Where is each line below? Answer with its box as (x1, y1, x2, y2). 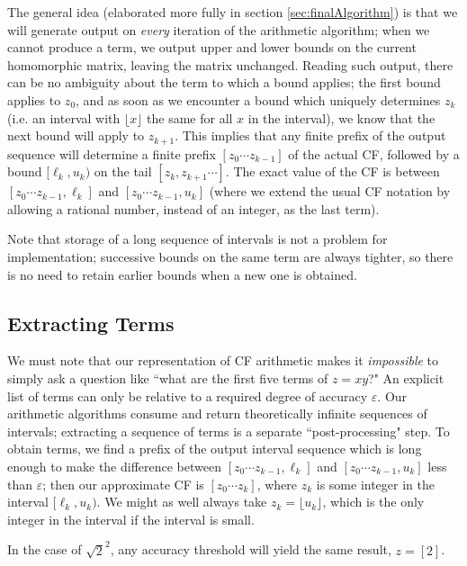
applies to (7, 90, 61, 109)
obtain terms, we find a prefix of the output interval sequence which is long (7, 439, 422, 458)
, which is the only (322, 492, 425, 511)
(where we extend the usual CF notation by (209, 182, 451, 201)
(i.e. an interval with (7, 108, 121, 127)
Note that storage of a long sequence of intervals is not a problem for (7, 229, 388, 248)
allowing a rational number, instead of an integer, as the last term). (7, 199, 380, 218)
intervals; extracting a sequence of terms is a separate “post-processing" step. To (7, 421, 450, 440)
